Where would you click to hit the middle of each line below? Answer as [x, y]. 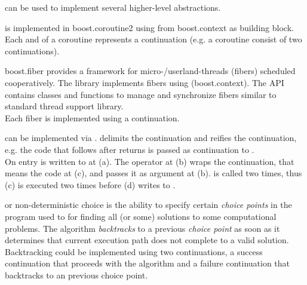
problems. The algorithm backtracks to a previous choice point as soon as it [142, 228]
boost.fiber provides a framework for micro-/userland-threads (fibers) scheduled [150, 71]
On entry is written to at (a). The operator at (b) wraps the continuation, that [150, 161]
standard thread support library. [64, 106]
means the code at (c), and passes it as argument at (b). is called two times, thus [153, 173]
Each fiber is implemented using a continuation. [92, 117]
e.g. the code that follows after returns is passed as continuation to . [130, 149]
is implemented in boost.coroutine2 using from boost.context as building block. [149, 27]
